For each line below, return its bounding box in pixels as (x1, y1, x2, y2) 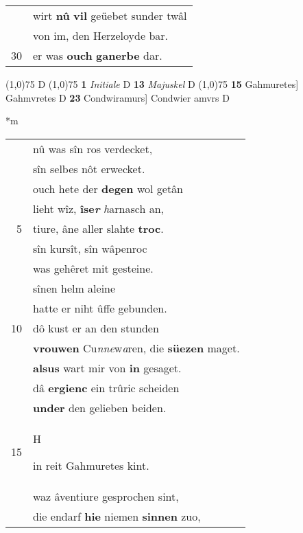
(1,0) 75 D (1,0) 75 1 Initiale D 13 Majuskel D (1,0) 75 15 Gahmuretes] (5, 77, 299, 91)
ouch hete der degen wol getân (33, 180, 184, 196)
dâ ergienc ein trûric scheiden (33, 379, 180, 396)
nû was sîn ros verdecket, (33, 140, 153, 157)
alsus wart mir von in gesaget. (33, 359, 182, 376)
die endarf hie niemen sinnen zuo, (33, 508, 201, 524)
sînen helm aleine (33, 280, 116, 296)
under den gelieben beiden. (33, 399, 167, 416)
